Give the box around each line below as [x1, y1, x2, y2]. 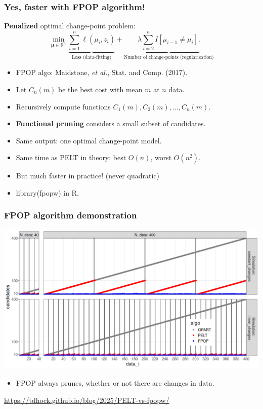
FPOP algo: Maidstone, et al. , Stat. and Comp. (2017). [16, 67, 188, 78]
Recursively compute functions [16, 101, 111, 111]
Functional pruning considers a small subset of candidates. [16, 118, 206, 129]
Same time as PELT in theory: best [16, 152, 126, 163]
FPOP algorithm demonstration [4, 209, 137, 221]
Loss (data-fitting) [71, 54, 112, 60]
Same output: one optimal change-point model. [16, 135, 162, 145]
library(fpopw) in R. [16, 187, 79, 198]
